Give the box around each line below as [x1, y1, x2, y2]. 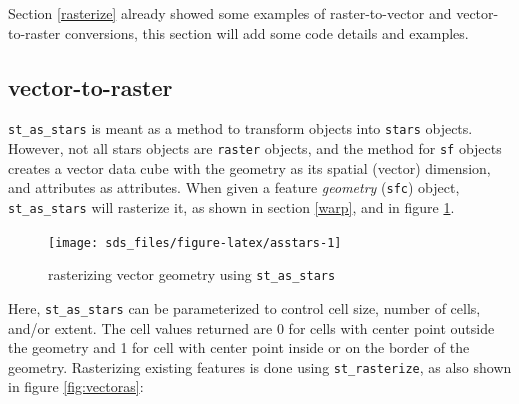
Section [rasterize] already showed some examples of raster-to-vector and [8, 3, 452, 23]
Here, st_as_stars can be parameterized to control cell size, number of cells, [8, 297, 481, 318]
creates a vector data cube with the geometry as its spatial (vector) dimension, [8, 157, 491, 178]
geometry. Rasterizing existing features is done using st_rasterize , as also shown [8, 356, 512, 377]
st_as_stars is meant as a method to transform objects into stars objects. [8, 118, 473, 139]
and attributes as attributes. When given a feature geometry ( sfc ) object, [8, 177, 460, 198]
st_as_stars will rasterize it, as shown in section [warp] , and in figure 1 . [8, 196, 455, 217]
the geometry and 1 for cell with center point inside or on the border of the [8, 337, 470, 358]
